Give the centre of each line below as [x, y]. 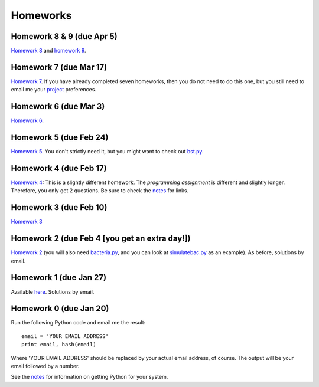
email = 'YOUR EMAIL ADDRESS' [65, 336]
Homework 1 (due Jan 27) [58, 278]
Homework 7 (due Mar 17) [59, 67]
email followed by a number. [45, 366]
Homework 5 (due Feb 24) [60, 138]
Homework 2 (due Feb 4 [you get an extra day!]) [101, 239]
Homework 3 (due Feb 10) [59, 207]
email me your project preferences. [54, 90]
